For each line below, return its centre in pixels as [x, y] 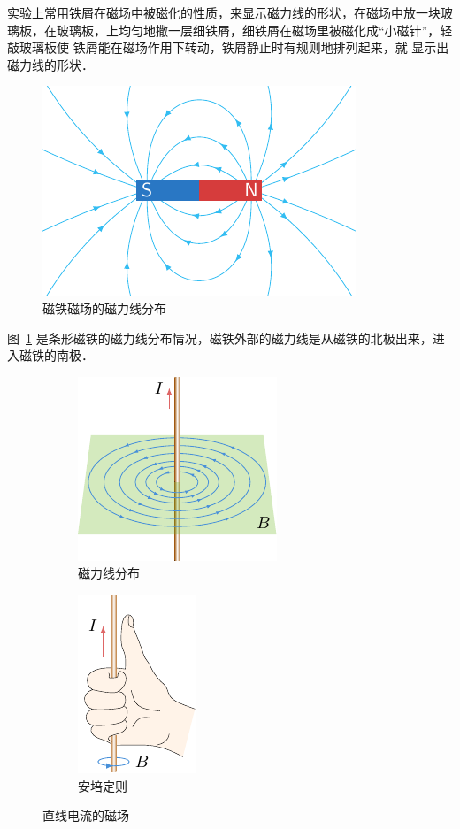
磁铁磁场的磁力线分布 [104, 307]
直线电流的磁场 [86, 815]
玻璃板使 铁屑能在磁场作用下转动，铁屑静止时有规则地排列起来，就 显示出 [234, 47]
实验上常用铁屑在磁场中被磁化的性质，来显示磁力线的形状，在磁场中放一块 [224, 12]
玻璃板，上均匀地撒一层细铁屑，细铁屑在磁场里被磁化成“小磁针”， [248, 30]
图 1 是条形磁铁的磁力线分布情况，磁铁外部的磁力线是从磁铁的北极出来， [220, 338]
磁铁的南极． [56, 355]
